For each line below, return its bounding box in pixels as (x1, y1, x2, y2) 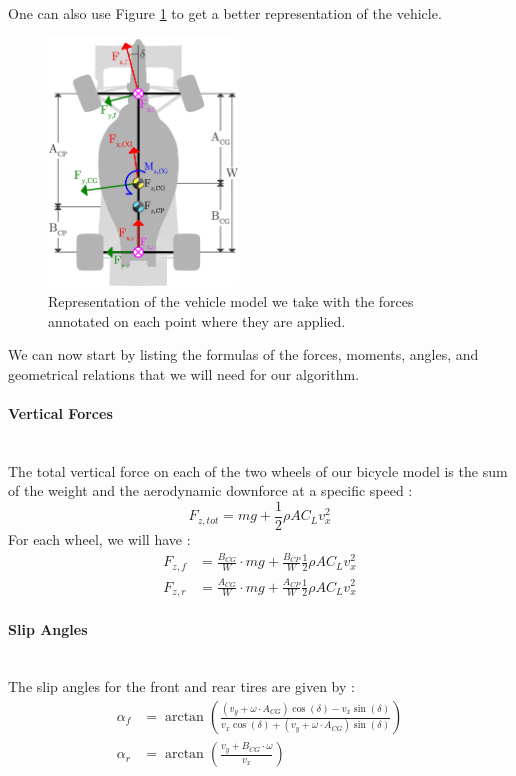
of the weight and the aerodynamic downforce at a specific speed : (8, 480, 413, 501)
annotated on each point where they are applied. (48, 310, 346, 331)
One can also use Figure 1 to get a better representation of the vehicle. (8, 3, 442, 23)
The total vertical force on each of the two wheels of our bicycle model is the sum (8, 460, 508, 481)
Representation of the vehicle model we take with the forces (48, 291, 414, 312)
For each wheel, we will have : (8, 529, 191, 550)
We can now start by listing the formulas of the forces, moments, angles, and (8, 344, 479, 365)
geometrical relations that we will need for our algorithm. (8, 363, 360, 384)
